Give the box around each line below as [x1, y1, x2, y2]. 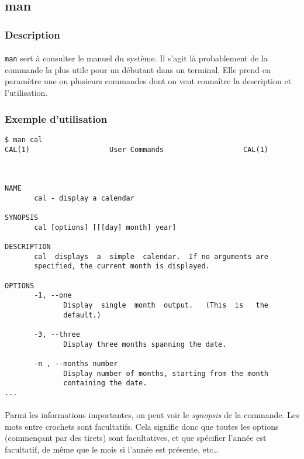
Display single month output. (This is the [63, 301, 269, 310]
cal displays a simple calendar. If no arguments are [34, 252, 269, 261]
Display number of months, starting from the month [63, 369, 269, 378]
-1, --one [34, 291, 72, 300]
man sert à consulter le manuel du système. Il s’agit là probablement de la [5, 52, 268, 64]
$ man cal [5, 135, 43, 144]
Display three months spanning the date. [63, 340, 227, 348]
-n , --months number [34, 359, 118, 368]
